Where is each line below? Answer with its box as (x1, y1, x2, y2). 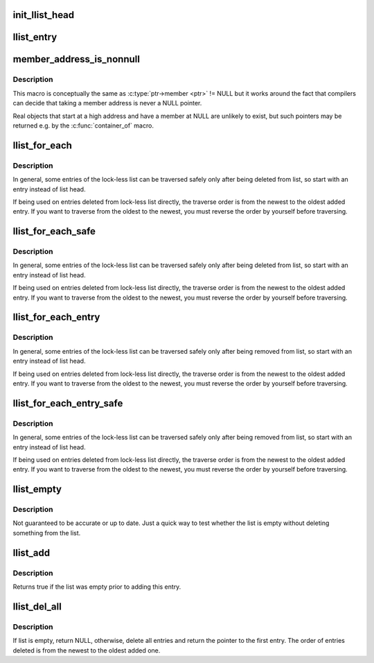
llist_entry (12, 31, 57, 43)
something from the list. (12, 528, 81, 537)
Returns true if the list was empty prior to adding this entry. (12, 583, 181, 591)
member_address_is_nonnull (12, 53, 140, 65)
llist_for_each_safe (12, 225, 96, 237)
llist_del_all (12, 601, 62, 612)
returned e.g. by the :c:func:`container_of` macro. (12, 121, 154, 130)
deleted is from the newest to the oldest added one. (12, 646, 161, 655)
